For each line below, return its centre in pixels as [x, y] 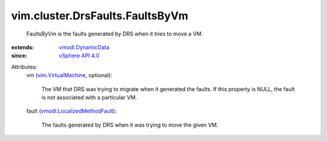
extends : [23, 47]
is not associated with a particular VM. [89, 97]
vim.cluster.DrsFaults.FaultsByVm [100, 16]
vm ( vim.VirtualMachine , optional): [69, 75]
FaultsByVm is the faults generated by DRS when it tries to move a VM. [114, 34]
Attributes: [24, 67]
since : [19, 56]
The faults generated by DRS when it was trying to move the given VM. [130, 125]
